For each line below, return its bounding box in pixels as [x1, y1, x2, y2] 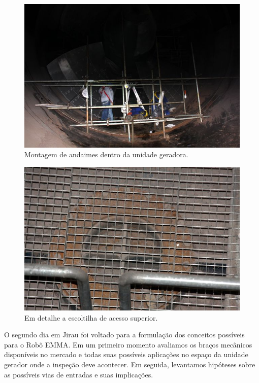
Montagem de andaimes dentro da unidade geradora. [24, 149, 188, 160]
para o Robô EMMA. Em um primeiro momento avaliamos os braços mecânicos [4, 339, 252, 350]
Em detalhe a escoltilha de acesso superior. [24, 312, 158, 323]
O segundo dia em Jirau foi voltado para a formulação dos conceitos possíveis [4, 329, 245, 340]
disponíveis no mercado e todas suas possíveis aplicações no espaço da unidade [4, 349, 248, 360]
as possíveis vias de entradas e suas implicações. [4, 369, 153, 379]
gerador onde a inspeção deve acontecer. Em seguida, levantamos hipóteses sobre [4, 359, 255, 369]
